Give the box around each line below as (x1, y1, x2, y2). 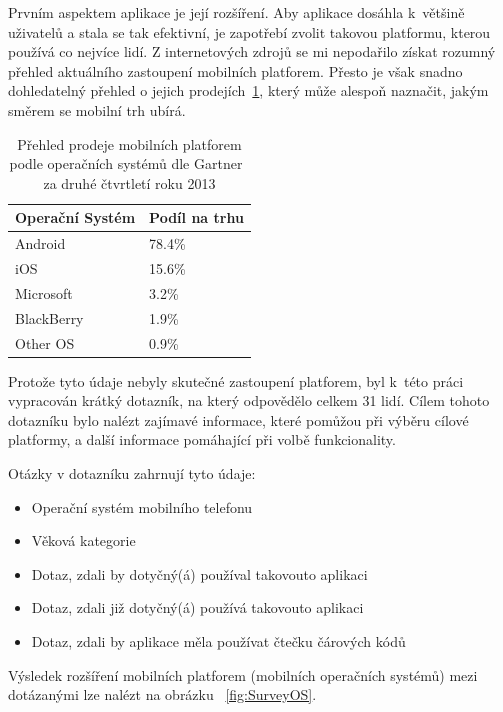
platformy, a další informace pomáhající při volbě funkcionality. (8, 429, 396, 450)
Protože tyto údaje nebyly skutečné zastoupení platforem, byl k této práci (8, 370, 464, 391)
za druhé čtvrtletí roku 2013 (43, 172, 216, 193)
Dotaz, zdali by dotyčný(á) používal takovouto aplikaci (31, 563, 368, 584)
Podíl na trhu (149, 207, 244, 228)
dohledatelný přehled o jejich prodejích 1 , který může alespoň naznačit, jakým (8, 80, 489, 101)
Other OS (15, 332, 75, 353)
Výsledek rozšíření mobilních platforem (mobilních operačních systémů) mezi (8, 664, 478, 685)
